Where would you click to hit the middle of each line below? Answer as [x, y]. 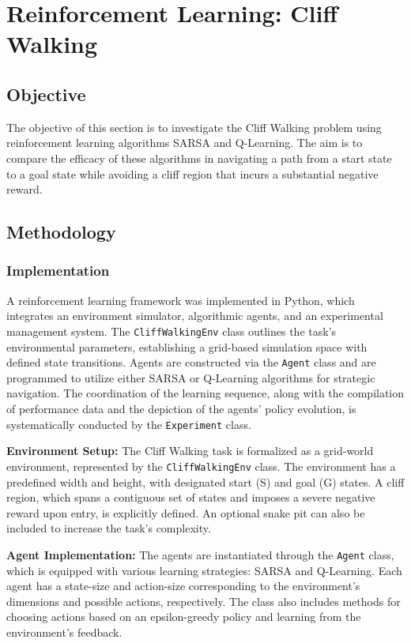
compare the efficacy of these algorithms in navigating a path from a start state [199, 158]
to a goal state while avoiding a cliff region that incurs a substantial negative [192, 173]
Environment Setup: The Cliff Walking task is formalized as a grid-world [190, 451]
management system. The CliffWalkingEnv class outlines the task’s [172, 331]
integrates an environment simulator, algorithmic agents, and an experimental [195, 316]
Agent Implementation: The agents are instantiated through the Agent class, [200, 554]
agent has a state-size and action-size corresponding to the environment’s [183, 586]
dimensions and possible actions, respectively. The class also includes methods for [204, 601]
